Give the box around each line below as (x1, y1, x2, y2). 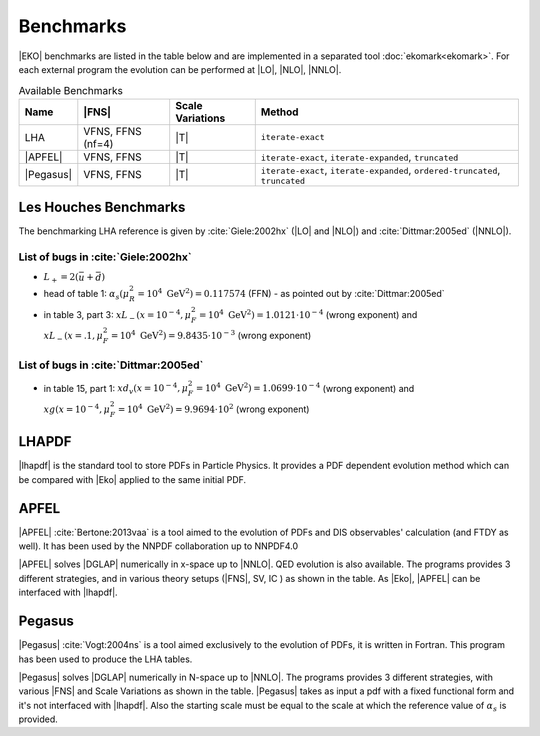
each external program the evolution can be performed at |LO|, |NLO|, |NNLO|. (18, 63, 342, 75)
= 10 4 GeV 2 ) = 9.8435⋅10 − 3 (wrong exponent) (110, 328, 312, 342)
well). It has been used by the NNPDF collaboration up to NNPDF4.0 (18, 540, 299, 552)
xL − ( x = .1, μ (43, 330, 104, 344)
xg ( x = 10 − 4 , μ (43, 402, 110, 415)
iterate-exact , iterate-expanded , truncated (260, 150, 459, 164)
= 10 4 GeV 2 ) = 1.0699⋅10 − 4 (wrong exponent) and (195, 381, 415, 394)
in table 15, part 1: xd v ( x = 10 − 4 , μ (43, 381, 189, 397)
